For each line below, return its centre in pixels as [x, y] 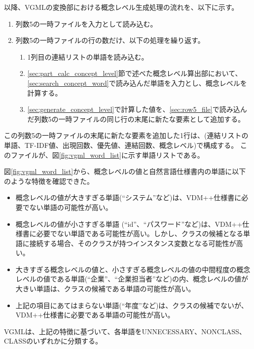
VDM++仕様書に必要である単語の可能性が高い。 [95, 315]
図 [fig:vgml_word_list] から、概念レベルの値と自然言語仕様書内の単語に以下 [125, 171]
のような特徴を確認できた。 [49, 181]
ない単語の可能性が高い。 [71, 207]
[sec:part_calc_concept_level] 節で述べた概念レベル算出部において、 [135, 73]
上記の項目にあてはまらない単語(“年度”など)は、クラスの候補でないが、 [132, 305]
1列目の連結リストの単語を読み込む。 [88, 56]
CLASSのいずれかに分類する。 [53, 341]
